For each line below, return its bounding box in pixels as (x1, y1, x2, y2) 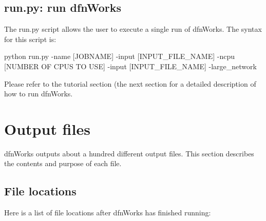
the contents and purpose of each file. (4, 158, 122, 169)
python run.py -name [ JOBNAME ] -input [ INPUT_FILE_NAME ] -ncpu (4, 51, 235, 62)
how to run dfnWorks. (4, 88, 73, 99)
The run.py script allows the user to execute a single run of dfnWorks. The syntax (4, 24, 262, 34)
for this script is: (4, 33, 56, 44)
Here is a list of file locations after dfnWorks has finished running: (4, 207, 211, 218)
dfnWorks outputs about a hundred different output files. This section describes (4, 148, 254, 158)
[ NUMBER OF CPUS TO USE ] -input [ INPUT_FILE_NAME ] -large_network (4, 61, 257, 71)
